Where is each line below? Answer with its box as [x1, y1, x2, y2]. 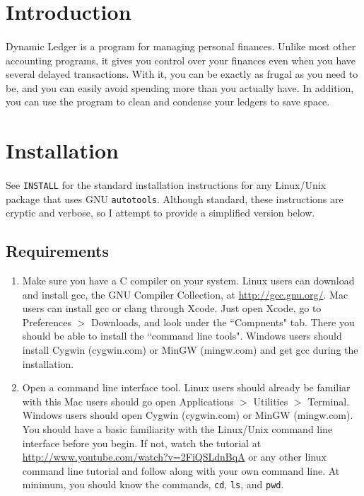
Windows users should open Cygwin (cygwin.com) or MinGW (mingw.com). [22, 408, 353, 422]
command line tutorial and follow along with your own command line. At [22, 463, 340, 478]
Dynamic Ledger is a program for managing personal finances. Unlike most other [6, 38, 356, 53]
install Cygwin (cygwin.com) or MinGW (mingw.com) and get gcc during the [22, 342, 358, 357]
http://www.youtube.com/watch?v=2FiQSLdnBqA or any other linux [22, 449, 327, 464]
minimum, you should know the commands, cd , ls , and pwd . [22, 477, 284, 492]
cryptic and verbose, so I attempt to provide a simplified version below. [6, 205, 315, 220]
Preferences [22, 314, 71, 329]
